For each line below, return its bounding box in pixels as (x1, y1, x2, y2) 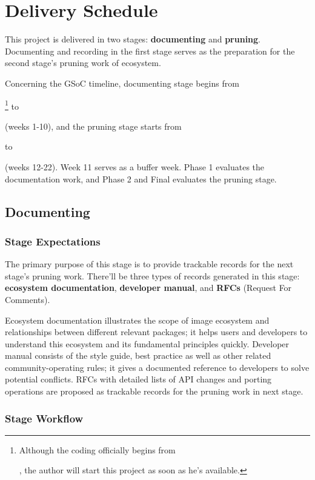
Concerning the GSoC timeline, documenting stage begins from (5, 76, 239, 89)
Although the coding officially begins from (19, 443, 176, 456)
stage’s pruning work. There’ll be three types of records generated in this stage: (5, 269, 300, 282)
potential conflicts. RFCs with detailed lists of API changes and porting (5, 373, 272, 385)
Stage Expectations (5, 233, 101, 248)
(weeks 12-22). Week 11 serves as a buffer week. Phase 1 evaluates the (5, 160, 265, 173)
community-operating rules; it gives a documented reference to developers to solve (5, 361, 310, 373)
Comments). (5, 293, 50, 305)
